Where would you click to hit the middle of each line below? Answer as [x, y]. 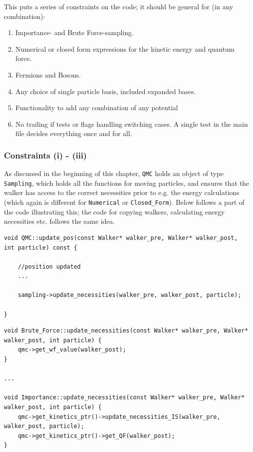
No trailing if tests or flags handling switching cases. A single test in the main [132, 124]
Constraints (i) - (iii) [46, 155]
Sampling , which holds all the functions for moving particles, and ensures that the [127, 183]
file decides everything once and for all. [74, 133]
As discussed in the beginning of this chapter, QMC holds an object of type [114, 173]
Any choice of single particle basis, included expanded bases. [106, 91]
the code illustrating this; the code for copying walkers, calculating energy [114, 211]
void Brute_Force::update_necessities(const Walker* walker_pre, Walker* [126, 331]
